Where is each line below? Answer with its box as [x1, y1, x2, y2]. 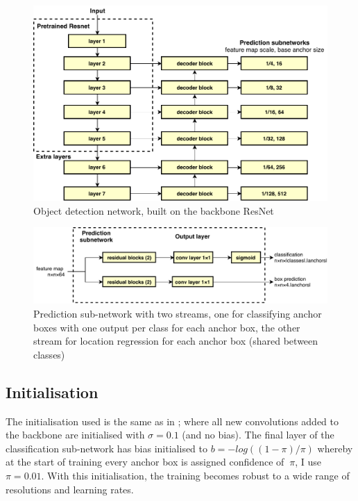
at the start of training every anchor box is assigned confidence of [6, 454, 284, 469]
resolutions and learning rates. [6, 482, 134, 496]
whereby [317, 441, 353, 455]
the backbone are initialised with [6, 427, 145, 442]
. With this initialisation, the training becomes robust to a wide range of [41, 468, 350, 482]
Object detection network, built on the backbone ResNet [33, 203, 274, 217]
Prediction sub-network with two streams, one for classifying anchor [33, 306, 322, 321]
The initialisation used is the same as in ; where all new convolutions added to [6, 413, 339, 428]
